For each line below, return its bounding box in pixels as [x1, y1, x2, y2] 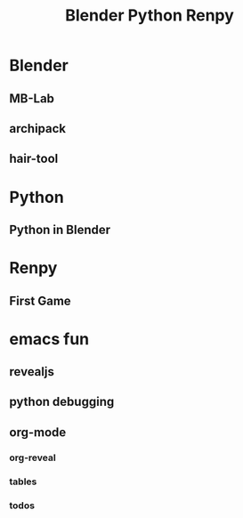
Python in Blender [9, 222, 111, 237]
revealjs [9, 364, 55, 379]
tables [9, 475, 37, 488]
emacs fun [9, 328, 90, 349]
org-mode [9, 425, 67, 440]
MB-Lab [9, 91, 55, 106]
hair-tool [9, 151, 59, 166]
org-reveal [9, 451, 56, 464]
